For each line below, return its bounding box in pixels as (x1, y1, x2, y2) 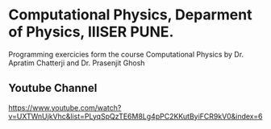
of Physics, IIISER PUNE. (8, 23, 174, 41)
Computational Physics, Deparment (8, 6, 252, 24)
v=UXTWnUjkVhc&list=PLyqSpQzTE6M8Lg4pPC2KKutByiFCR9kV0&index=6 (8, 111, 263, 121)
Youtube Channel (8, 81, 98, 95)
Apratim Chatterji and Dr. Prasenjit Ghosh (8, 58, 145, 68)
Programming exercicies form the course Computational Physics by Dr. (8, 49, 244, 59)
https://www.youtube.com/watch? (8, 102, 122, 112)
